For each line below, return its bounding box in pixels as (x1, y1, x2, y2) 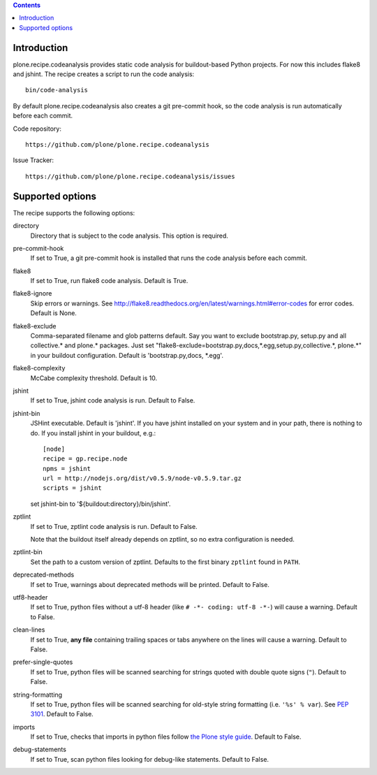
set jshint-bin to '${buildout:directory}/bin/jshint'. (30, 500, 171, 508)
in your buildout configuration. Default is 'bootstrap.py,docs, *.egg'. (30, 351, 223, 359)
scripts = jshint (43, 484, 102, 492)
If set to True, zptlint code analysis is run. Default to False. (30, 522, 198, 530)
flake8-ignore (13, 289, 52, 298)
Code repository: (13, 124, 62, 133)
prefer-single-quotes (13, 658, 73, 667)
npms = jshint (43, 465, 91, 472)
